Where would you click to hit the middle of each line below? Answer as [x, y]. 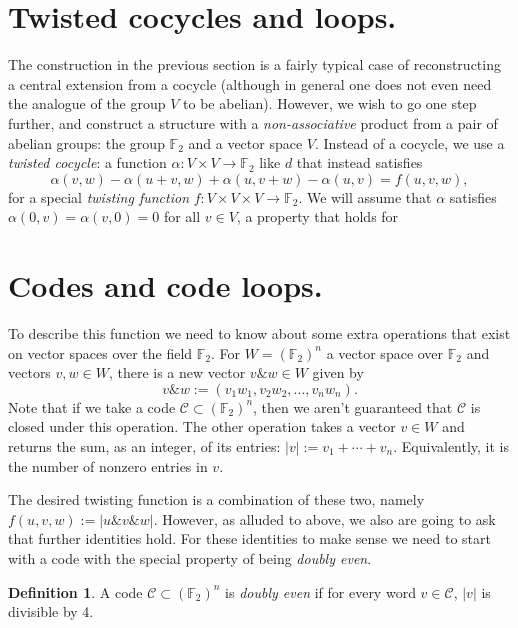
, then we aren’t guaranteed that [353, 406]
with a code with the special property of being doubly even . [190, 557]
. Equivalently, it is [451, 445]
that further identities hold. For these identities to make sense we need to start [249, 538]
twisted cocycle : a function [87, 162]
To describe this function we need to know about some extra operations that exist [259, 333]
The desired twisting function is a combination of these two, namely [216, 499]
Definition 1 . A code [75, 591]
